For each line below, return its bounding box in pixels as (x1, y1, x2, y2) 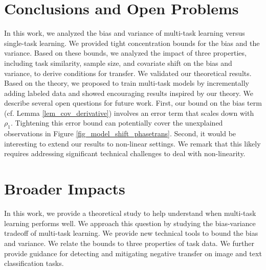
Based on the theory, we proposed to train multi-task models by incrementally (4, 78, 249, 88)
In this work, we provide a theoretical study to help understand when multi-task (4, 208, 256, 218)
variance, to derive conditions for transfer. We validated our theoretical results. (4, 67, 252, 78)
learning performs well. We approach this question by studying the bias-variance (4, 217, 256, 228)
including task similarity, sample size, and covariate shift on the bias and (4, 57, 232, 68)
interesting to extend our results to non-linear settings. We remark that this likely (4, 138, 261, 149)
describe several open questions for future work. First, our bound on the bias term (4, 97, 262, 108)
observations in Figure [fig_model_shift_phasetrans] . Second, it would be (4, 128, 236, 139)
